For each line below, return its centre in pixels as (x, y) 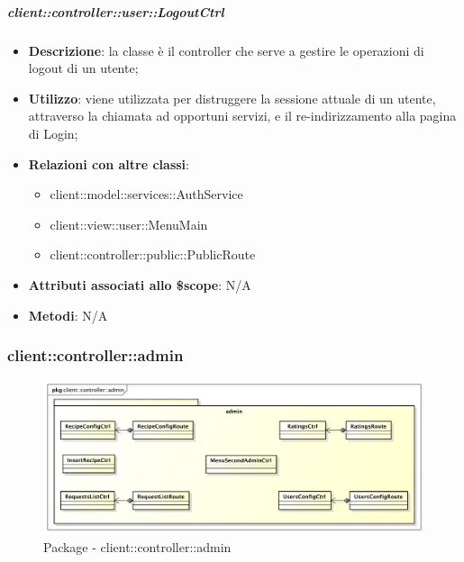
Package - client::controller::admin (137, 546)
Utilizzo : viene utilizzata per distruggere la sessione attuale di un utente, (232, 98)
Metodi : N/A (68, 315)
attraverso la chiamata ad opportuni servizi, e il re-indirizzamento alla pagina (242, 116)
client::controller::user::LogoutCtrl (116, 11)
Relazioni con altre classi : (109, 163)
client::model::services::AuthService (146, 194)
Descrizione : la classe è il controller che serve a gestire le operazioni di (226, 50)
